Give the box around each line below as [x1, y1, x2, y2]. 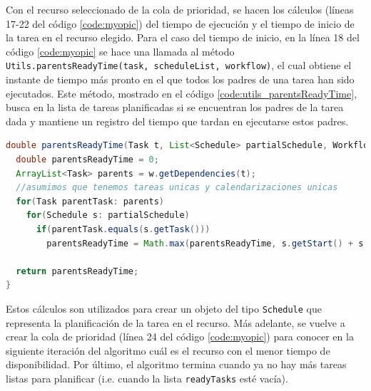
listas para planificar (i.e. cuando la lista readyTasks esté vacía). [6, 370, 288, 385]
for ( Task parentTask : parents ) [16, 196, 164, 207]
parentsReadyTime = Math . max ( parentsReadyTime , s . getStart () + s [46, 238, 364, 249]
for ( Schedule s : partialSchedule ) [26, 210, 190, 221]
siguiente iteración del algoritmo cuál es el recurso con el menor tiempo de [6, 343, 330, 358]
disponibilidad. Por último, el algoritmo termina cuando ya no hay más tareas [6, 357, 347, 372]
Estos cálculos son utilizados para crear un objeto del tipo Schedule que [6, 301, 322, 316]
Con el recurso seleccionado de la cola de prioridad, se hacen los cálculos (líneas [6, 2, 354, 16]
